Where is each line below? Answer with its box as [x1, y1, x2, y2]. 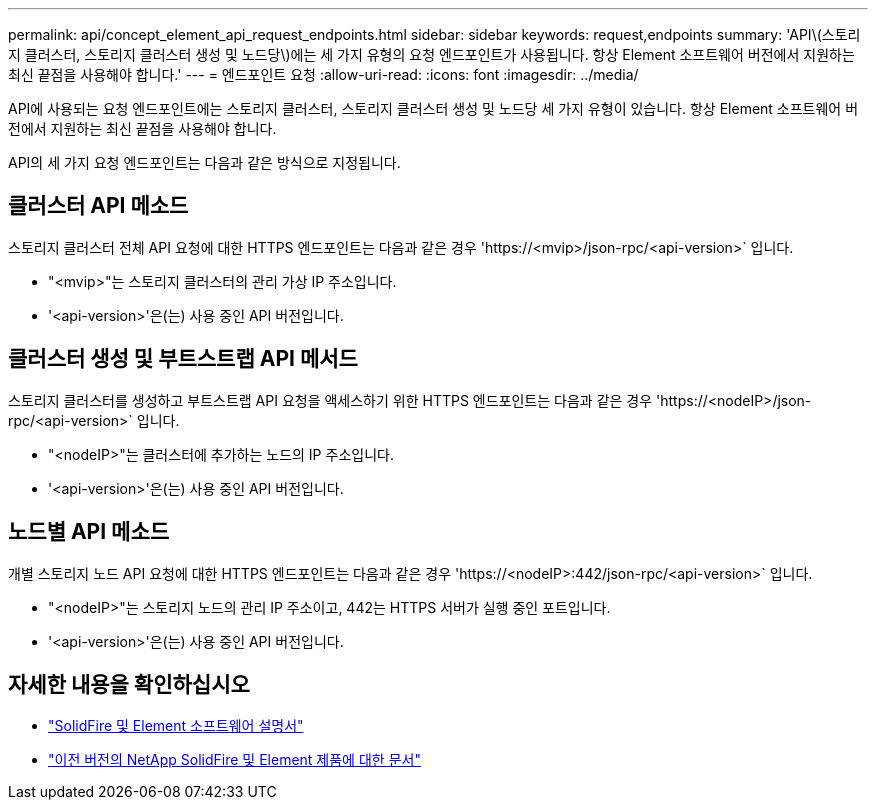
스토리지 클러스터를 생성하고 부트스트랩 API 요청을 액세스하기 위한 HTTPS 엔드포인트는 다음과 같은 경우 [8, 391, 653, 409]
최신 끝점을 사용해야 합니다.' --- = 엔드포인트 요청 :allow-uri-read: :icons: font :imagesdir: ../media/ [8, 66, 639, 83]
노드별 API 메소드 [8, 519, 170, 545]
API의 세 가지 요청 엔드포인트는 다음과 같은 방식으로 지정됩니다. [8, 154, 401, 171]
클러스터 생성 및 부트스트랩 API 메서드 [8, 346, 358, 372]
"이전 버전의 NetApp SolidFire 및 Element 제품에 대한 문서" [48, 751, 421, 769]
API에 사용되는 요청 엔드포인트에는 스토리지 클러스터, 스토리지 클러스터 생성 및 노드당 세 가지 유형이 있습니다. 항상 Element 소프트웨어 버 [8, 100, 859, 117]
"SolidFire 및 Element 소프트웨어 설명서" [48, 717, 304, 735]
